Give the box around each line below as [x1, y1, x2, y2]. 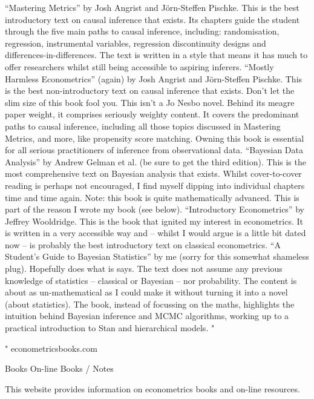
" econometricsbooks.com [5, 341, 97, 354]
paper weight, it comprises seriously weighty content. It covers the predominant [5, 108, 299, 120]
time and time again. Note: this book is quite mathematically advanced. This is [5, 191, 299, 203]
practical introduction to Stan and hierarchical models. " [5, 322, 215, 334]
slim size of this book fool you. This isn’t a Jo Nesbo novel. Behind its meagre [5, 96, 295, 108]
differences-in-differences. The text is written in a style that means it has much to [5, 48, 308, 61]
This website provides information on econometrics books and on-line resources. [5, 382, 300, 395]
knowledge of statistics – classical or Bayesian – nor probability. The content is [5, 274, 297, 286]
